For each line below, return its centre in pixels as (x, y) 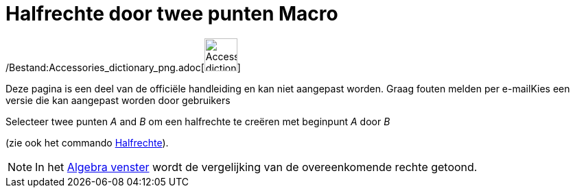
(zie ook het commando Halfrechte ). (87, 142)
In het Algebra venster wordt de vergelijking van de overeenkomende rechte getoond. (256, 167)
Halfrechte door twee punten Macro (172, 14)
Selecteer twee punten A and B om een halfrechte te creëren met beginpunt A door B (198, 121)
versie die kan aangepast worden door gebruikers (118, 100)
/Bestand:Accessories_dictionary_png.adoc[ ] (123, 67)
